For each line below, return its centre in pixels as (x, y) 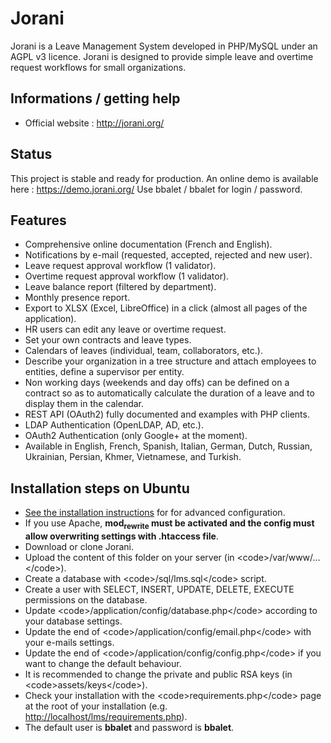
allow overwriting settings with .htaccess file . (121, 536)
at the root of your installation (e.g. (96, 706)
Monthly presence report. (77, 298)
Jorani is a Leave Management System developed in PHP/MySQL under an (164, 46)
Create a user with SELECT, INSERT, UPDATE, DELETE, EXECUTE (159, 589)
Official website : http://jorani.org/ (94, 123)
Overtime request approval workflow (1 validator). (127, 276)
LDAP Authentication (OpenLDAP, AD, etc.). (114, 425)
